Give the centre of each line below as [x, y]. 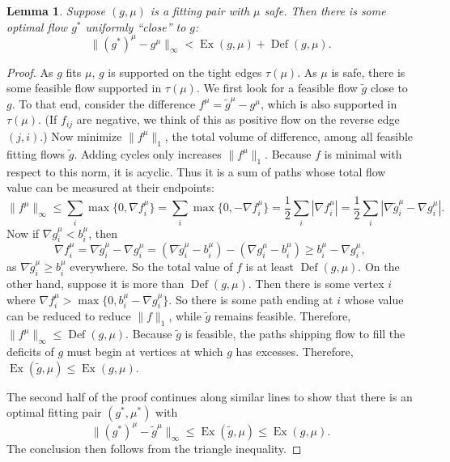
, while [185, 316]
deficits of [30, 352]
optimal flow [37, 26]
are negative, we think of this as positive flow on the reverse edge [238, 119]
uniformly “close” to [136, 26]
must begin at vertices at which [145, 352]
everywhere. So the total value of [151, 267]
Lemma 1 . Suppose [56, 11]
